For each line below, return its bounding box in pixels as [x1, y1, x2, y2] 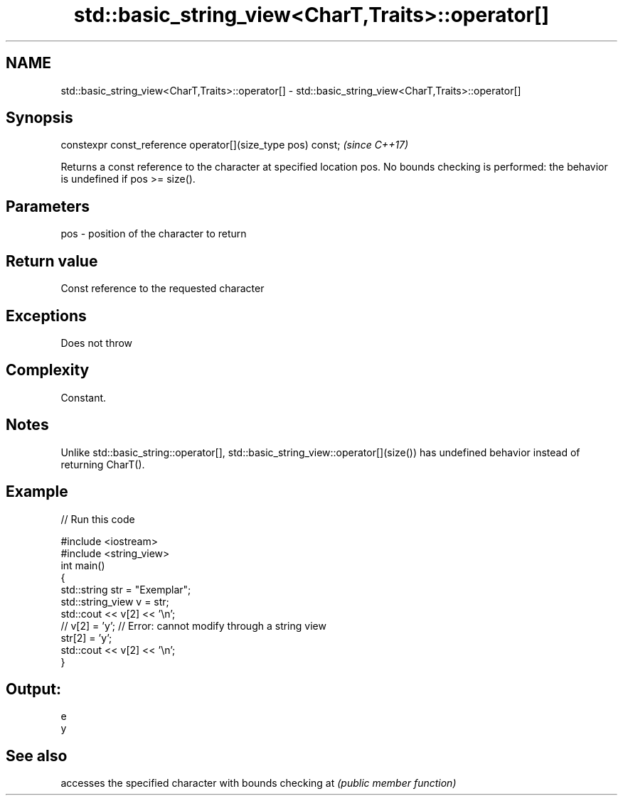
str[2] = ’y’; [60, 631, 112, 644]
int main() [60, 559, 105, 571]
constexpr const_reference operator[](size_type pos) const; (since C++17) [60, 139, 409, 151]
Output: [6, 679, 61, 698]
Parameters [6, 197, 90, 215]
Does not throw [60, 336, 133, 349]
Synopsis [6, 109, 73, 127]
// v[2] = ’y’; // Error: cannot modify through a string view [60, 619, 326, 632]
